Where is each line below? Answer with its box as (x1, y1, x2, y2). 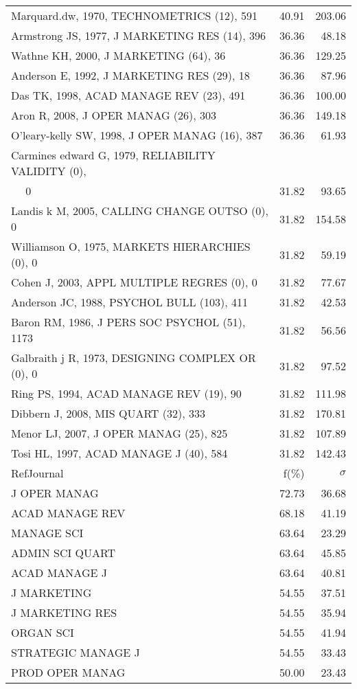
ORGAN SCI (11, 624, 74, 640)
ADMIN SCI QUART (11, 545, 116, 561)
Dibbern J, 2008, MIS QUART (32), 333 (11, 405, 205, 421)
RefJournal (11, 465, 64, 481)
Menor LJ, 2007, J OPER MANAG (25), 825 (11, 425, 228, 441)
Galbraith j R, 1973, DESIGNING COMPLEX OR (11, 350, 256, 365)
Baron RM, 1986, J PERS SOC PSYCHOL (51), (11, 314, 246, 330)
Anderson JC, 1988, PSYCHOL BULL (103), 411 (11, 294, 249, 310)
